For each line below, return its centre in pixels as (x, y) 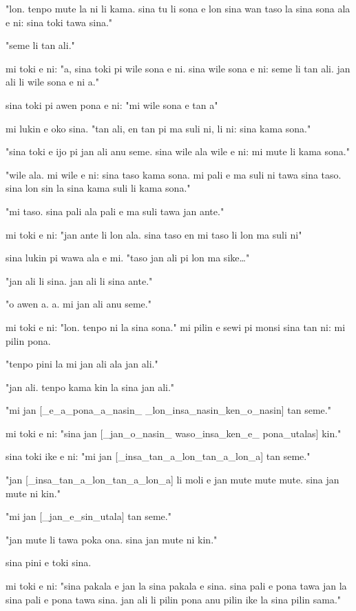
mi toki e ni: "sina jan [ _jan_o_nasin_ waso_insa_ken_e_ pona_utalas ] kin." (174, 433)
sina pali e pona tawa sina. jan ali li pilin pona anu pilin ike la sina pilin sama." (174, 599)
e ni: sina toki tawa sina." (59, 22)
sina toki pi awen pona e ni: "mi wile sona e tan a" (112, 104)
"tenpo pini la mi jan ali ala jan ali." (82, 364)
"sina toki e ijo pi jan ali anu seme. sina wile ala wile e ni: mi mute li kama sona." (178, 151)
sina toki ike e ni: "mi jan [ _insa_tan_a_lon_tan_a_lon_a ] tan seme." (158, 456)
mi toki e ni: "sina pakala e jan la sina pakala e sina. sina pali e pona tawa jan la (176, 586)
